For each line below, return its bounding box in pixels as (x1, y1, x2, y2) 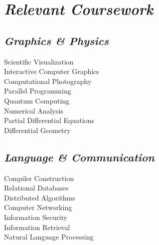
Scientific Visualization (4, 56, 74, 66)
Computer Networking (4, 202, 72, 212)
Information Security (4, 211, 67, 222)
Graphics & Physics (4, 32, 109, 48)
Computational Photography (4, 75, 92, 86)
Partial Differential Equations (4, 115, 94, 125)
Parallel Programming (4, 85, 71, 96)
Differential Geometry (4, 124, 71, 135)
